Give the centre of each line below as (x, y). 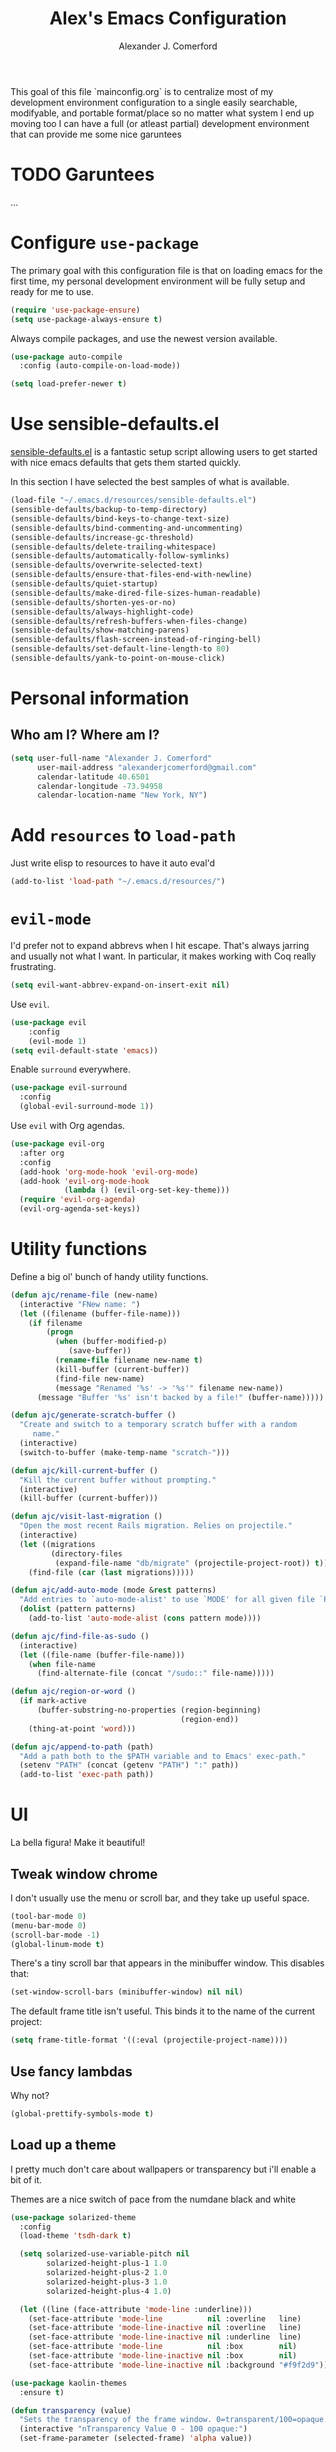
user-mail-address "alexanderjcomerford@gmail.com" (146, 767)
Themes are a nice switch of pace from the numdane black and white (153, 2199)
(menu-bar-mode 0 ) (48, 1925)
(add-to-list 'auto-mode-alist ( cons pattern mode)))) (145, 1618)
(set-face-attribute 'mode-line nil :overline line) (165, 2318)
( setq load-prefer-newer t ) (69, 384)
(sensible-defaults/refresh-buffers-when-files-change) (129, 621)
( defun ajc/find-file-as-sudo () (80, 1636)
